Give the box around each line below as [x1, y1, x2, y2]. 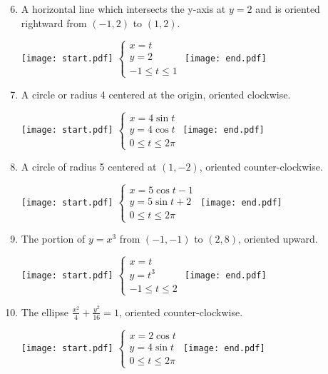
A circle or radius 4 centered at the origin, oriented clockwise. [21, 86, 291, 101]
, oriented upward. [237, 231, 318, 246]
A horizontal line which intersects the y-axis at [21, 1, 226, 16]
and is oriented [255, 1, 320, 16]
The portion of [21, 231, 86, 246]
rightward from [21, 15, 87, 30]
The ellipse [21, 304, 68, 319]
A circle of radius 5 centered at [21, 158, 157, 173]
